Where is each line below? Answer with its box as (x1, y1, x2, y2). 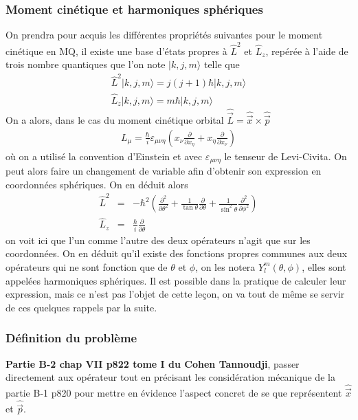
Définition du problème (5, 329, 137, 346)
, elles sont (302, 259, 346, 274)
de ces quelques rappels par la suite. (5, 300, 157, 314)
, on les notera (195, 259, 256, 274)
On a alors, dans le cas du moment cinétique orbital (5, 113, 224, 127)
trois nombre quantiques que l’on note (5, 57, 166, 71)
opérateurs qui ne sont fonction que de (5, 259, 168, 274)
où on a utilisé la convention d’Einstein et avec (5, 148, 203, 163)
